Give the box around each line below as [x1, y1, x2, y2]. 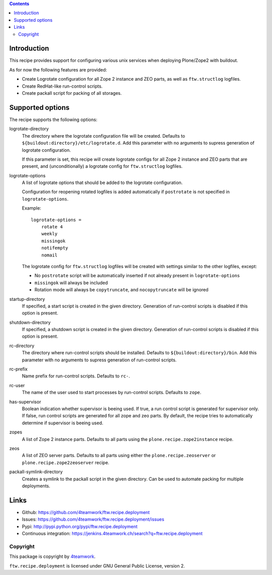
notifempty [41, 245, 69, 251]
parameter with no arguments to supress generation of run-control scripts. [22, 357, 177, 363]
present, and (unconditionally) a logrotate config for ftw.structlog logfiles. [22, 163, 183, 169]
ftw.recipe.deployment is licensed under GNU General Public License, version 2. [9, 562, 185, 569]
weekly [41, 231, 58, 237]
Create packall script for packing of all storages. [22, 90, 122, 96]
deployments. [22, 483, 50, 489]
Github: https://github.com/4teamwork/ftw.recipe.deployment [22, 509, 150, 515]
